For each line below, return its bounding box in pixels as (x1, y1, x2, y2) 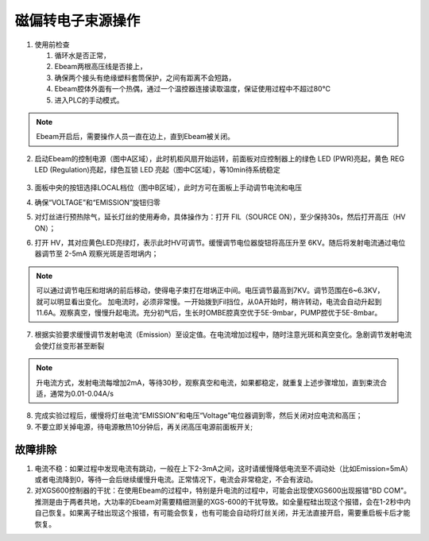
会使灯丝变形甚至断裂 (34, 341, 105, 350)
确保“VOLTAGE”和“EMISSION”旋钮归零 (34, 197, 160, 207)
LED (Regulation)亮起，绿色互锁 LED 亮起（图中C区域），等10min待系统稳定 (34, 165, 281, 175)
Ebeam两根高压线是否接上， (54, 62, 147, 71)
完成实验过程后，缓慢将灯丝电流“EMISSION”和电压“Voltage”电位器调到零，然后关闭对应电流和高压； (34, 411, 363, 420)
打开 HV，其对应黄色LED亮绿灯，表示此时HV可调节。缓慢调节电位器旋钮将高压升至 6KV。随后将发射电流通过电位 (34, 238, 406, 248)
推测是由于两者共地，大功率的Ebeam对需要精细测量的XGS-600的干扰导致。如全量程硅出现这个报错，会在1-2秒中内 (34, 497, 411, 506)
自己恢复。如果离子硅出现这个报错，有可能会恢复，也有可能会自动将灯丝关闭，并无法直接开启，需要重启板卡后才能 (34, 508, 411, 518)
